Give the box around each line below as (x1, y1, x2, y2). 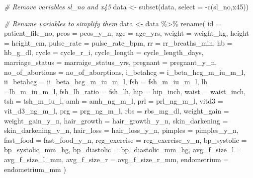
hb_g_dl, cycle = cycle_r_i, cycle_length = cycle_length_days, (4, 47, 204, 58)
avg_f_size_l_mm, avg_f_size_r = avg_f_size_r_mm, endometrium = (4, 154, 229, 164)
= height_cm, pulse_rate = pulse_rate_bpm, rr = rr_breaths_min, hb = (4, 37, 233, 48)
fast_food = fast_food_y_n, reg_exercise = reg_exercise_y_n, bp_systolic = (4, 134, 247, 145)
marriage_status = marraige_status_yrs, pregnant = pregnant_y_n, (4, 57, 217, 67)
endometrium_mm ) (4, 164, 66, 174)
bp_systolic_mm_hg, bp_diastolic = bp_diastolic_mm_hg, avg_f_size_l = (4, 144, 242, 155)
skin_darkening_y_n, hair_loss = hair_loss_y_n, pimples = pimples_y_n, (4, 125, 239, 135)
